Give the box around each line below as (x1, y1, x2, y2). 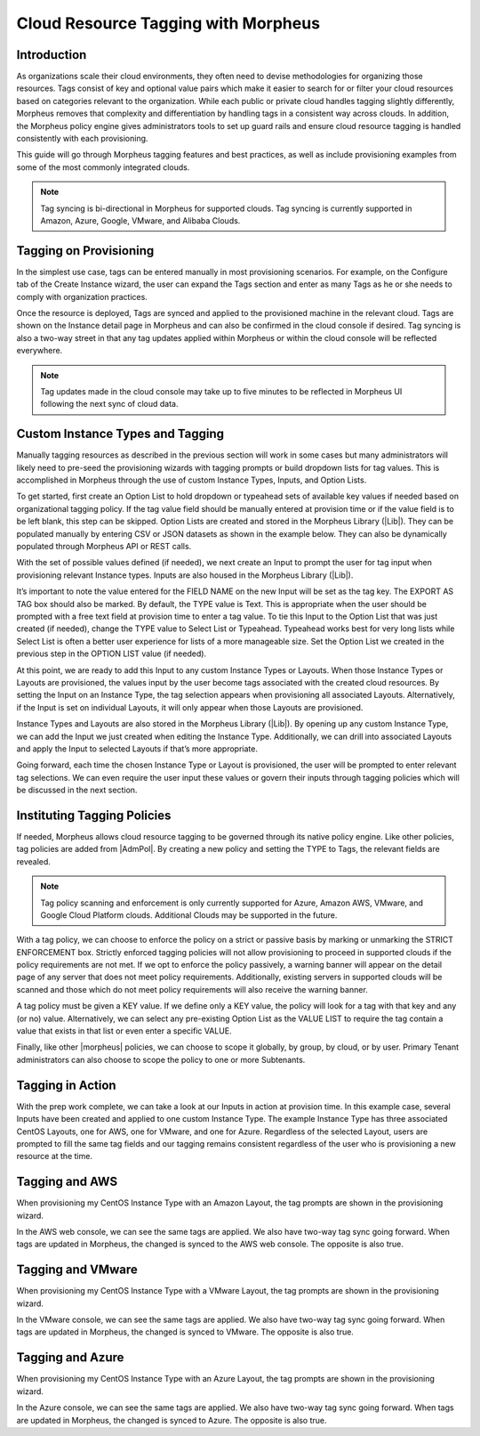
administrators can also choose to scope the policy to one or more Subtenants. (16, 1054, 306, 1065)
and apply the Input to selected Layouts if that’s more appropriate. (16, 743, 258, 754)
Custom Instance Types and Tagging (16, 426, 225, 442)
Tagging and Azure (16, 1350, 124, 1366)
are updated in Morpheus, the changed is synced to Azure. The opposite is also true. (16, 1415, 328, 1425)
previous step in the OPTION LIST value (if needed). (16, 648, 207, 659)
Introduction (16, 47, 87, 62)
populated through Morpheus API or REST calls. (16, 541, 192, 552)
